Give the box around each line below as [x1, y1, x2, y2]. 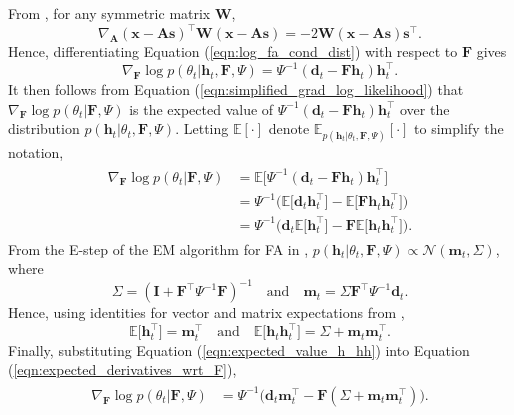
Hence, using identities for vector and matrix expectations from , [8, 302, 405, 323]
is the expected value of [129, 98, 274, 119]
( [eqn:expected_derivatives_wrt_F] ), [8, 359, 237, 380]
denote [268, 118, 310, 139]
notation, [8, 141, 64, 162]
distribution [8, 118, 80, 139]
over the [399, 98, 450, 119]
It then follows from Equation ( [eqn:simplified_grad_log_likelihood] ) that [8, 78, 464, 99]
